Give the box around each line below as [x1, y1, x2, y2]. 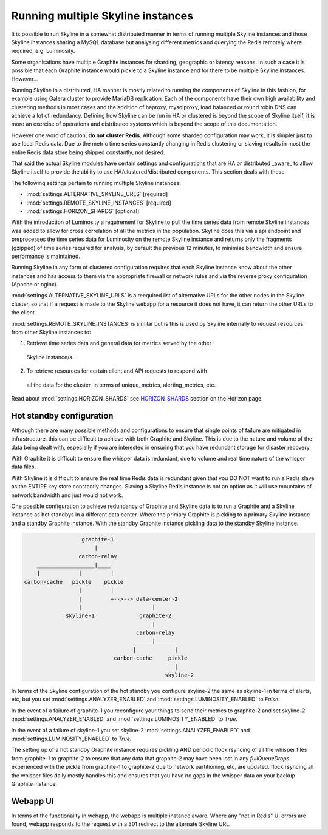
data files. [11, 463, 36, 470]
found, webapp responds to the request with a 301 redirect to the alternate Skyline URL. [11, 820, 231, 828]
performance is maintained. [11, 252, 80, 260]
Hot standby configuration [11, 410, 114, 421]
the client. [11, 309, 36, 316]
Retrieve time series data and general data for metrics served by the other [26, 340, 212, 347]
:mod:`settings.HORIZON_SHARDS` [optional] [26, 207, 140, 215]
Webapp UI [11, 796, 54, 806]
